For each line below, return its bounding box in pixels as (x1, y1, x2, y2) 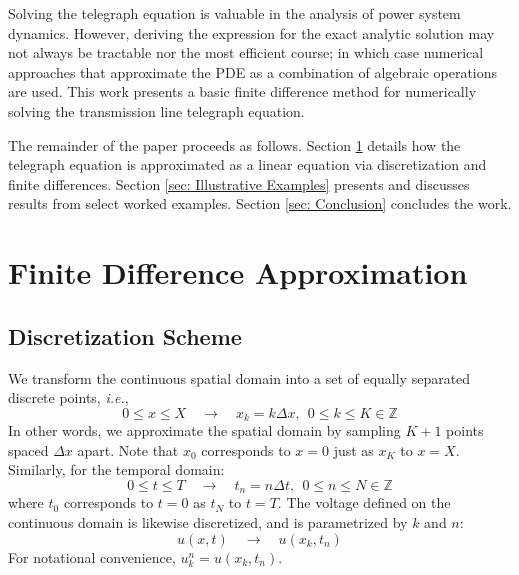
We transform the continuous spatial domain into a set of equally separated (8, 367, 471, 388)
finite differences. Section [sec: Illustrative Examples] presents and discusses (8, 173, 470, 194)
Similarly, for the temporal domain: (8, 459, 225, 480)
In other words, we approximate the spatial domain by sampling (8, 420, 401, 441)
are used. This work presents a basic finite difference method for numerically (8, 81, 477, 102)
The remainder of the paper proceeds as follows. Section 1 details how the (8, 134, 461, 155)
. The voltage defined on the (277, 492, 451, 513)
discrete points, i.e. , (8, 387, 129, 408)
